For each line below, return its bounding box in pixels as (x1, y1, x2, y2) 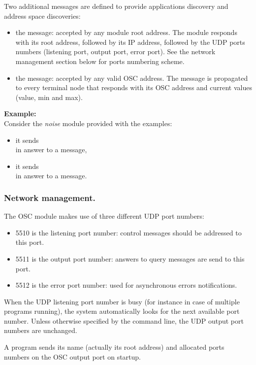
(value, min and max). (15, 92, 83, 102)
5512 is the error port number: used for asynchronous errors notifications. (15, 280, 237, 290)
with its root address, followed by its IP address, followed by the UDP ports (15, 36, 245, 47)
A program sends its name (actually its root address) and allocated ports (4, 342, 224, 352)
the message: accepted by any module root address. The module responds (15, 27, 237, 37)
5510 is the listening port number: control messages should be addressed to (15, 227, 242, 237)
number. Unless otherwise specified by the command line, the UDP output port (4, 315, 244, 326)
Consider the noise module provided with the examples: (4, 118, 172, 128)
